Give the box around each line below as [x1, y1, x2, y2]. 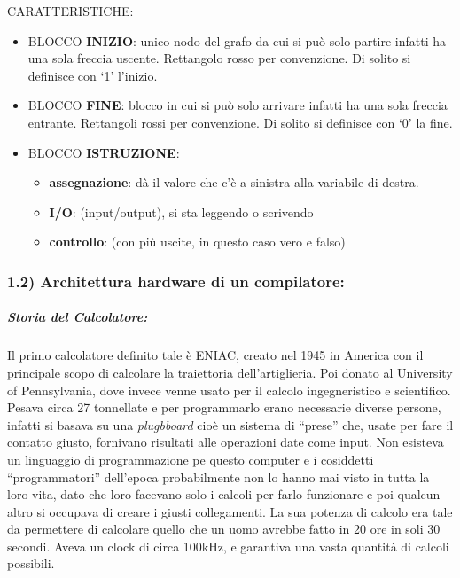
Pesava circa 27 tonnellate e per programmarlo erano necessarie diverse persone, [7, 398, 441, 417]
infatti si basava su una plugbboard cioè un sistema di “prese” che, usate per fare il [7, 415, 454, 433]
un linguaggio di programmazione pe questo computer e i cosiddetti [7, 449, 374, 468]
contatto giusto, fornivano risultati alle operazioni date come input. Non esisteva [7, 433, 444, 451]
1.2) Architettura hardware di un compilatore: [7, 269, 345, 292]
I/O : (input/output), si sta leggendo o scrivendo [49, 202, 314, 221]
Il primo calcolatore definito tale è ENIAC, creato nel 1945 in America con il [7, 346, 424, 364]
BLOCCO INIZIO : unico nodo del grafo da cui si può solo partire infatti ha [27, 31, 447, 50]
